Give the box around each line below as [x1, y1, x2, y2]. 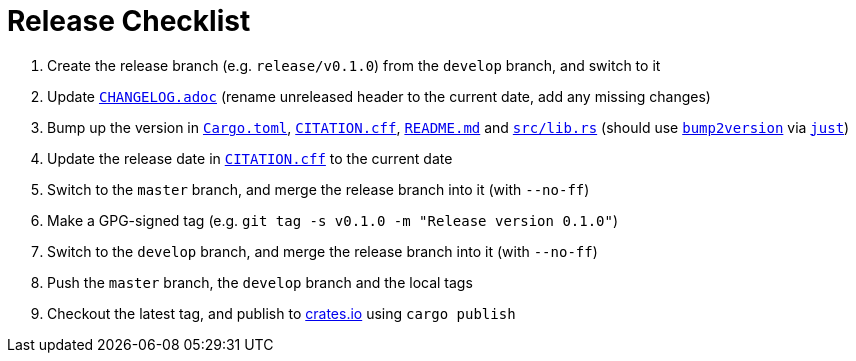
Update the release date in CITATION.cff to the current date [47, 149, 453, 167]
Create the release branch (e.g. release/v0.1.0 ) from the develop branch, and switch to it [47, 56, 661, 74]
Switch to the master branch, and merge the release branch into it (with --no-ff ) [47, 180, 590, 198]
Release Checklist [7, 4, 251, 38]
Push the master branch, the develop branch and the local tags [47, 273, 473, 291]
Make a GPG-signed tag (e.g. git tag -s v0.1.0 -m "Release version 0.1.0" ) [47, 211, 619, 229]
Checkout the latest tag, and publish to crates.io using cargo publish [47, 304, 516, 322]
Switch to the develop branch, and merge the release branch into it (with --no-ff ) [47, 242, 598, 260]
